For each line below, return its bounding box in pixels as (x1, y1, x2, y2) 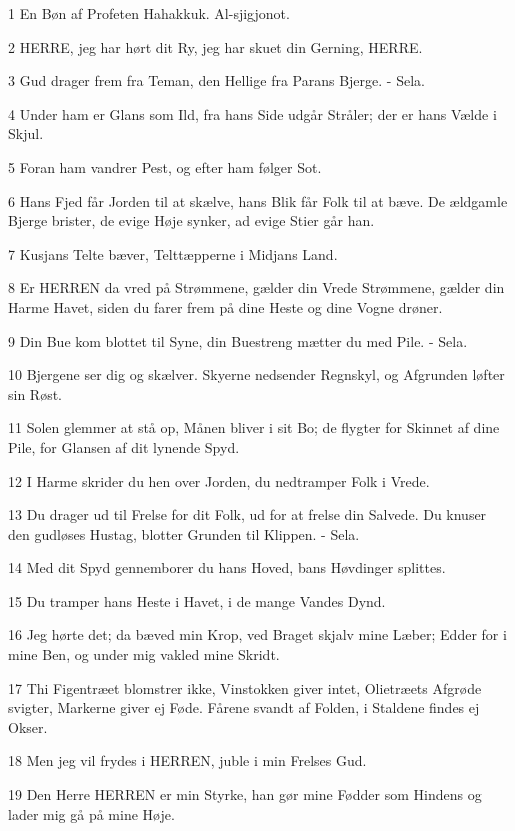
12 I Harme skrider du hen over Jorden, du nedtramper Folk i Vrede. (8, 470, 430, 491)
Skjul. (8, 123, 44, 144)
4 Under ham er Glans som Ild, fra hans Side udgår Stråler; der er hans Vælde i (8, 103, 497, 124)
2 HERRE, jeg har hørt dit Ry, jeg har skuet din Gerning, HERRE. (8, 36, 423, 57)
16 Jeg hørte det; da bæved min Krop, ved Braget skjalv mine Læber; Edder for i (8, 624, 507, 645)
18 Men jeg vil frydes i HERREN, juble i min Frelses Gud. (8, 750, 367, 771)
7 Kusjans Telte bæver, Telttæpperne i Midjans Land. (8, 243, 338, 264)
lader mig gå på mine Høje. (8, 803, 175, 824)
